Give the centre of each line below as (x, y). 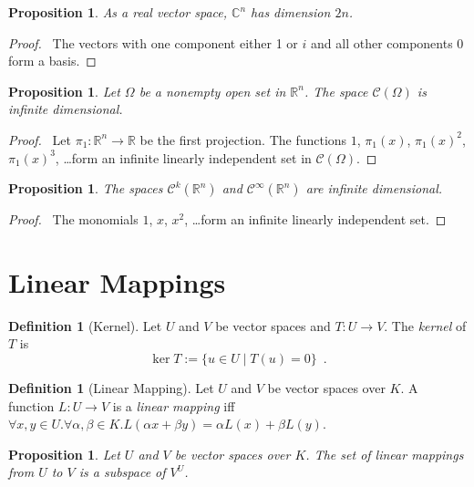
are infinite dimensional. (374, 188)
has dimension (291, 12)
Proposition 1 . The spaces (86, 188)
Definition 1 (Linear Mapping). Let (111, 388)
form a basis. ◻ (52, 61)
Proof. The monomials (73, 219)
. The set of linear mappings (385, 454)
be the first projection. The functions (243, 139)
